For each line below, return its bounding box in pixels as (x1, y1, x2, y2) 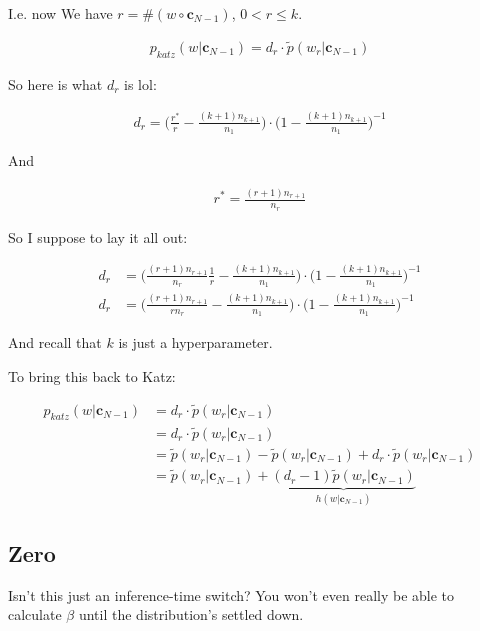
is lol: (124, 73, 157, 94)
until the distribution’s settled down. (78, 604, 304, 625)
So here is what (8, 73, 103, 94)
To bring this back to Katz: (8, 365, 176, 386)
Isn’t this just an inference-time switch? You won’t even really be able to (8, 584, 455, 605)
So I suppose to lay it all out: (8, 226, 188, 247)
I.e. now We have (8, 3, 113, 23)
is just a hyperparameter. (118, 332, 273, 353)
